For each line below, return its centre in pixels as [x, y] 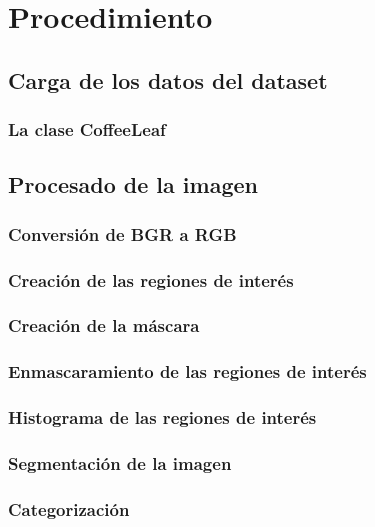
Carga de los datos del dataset [168, 79]
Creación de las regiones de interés [151, 279]
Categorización [69, 508]
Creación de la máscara [104, 325]
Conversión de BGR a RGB [122, 233]
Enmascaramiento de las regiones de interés [187, 371]
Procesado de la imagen [133, 184]
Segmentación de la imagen [120, 462]
